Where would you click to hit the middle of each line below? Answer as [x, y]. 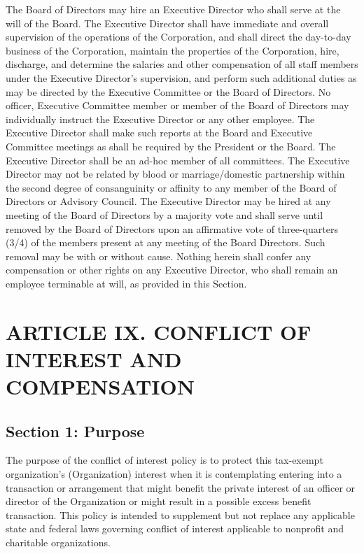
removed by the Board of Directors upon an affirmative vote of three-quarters [172, 228]
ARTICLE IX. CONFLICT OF [159, 331]
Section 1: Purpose [75, 431]
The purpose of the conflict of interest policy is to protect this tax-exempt [164, 460]
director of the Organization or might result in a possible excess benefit [159, 501]
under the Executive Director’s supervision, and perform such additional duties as [181, 77]
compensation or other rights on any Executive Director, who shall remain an [172, 270]
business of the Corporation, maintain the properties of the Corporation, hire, [173, 50]
